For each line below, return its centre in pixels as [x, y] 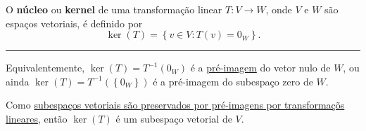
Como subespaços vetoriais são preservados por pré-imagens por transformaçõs [175, 105]
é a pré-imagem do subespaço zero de [233, 81]
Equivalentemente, [45, 68]
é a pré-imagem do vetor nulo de [260, 68]
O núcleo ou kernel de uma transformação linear [114, 9]
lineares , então [37, 118]
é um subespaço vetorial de [174, 118]
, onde [279, 9]
